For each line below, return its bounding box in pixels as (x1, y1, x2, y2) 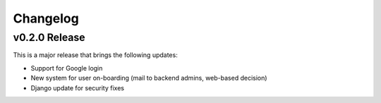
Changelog (13, 11, 79, 26)
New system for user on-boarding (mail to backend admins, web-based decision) (30, 74, 267, 83)
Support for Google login (30, 63, 103, 72)
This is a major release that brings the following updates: (13, 51, 178, 59)
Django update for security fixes (30, 83, 125, 92)
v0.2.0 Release (13, 31, 85, 44)
